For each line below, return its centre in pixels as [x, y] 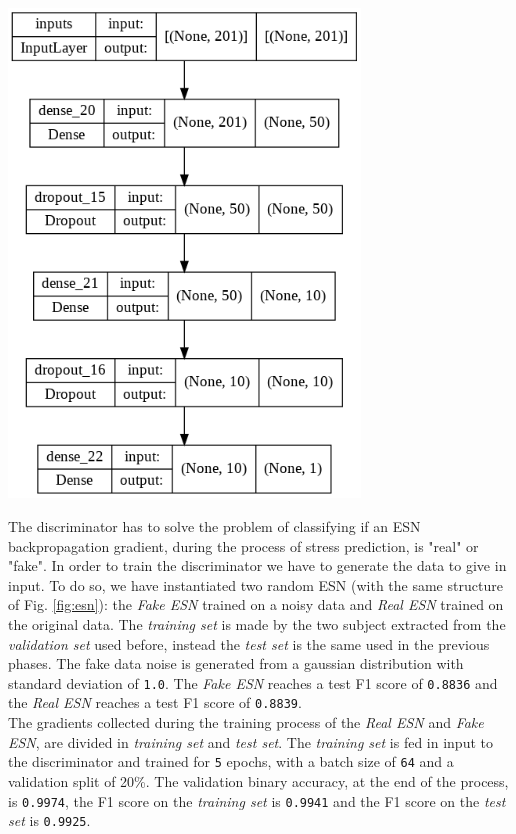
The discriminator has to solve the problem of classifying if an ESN [214, 526]
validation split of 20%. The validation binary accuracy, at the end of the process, [258, 780]
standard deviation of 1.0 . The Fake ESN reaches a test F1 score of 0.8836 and [253, 682]
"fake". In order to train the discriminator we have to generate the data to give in [257, 565]
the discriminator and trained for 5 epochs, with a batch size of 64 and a [231, 761]
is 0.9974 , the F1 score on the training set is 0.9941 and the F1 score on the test [257, 800]
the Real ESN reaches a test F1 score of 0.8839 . [155, 702]
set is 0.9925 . [49, 820]
